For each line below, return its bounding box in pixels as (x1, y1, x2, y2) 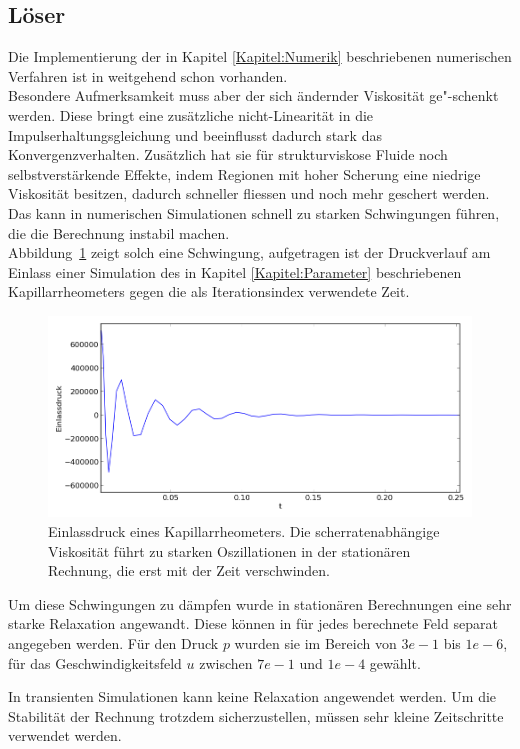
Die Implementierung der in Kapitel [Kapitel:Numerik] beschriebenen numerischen (8, 46, 512, 67)
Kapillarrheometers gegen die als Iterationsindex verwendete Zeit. (8, 281, 410, 302)
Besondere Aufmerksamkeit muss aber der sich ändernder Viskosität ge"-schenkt (8, 85, 499, 106)
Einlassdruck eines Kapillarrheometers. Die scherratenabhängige (48, 521, 440, 542)
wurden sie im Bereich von (234, 633, 397, 653)
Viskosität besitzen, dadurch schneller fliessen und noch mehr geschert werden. (8, 183, 490, 204)
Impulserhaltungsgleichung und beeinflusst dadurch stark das (8, 124, 382, 145)
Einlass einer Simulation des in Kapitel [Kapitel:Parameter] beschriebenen (8, 261, 462, 282)
